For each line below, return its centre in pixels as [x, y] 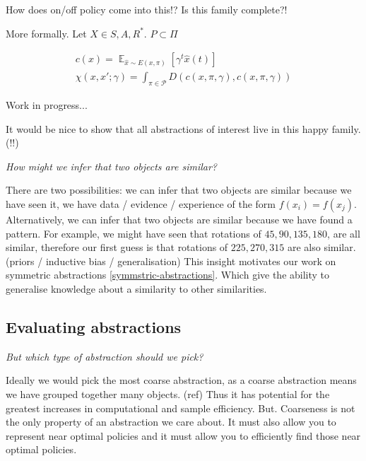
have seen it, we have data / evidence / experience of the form [141, 204]
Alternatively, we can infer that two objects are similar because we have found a [179, 220]
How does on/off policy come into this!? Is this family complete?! [147, 9]
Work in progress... [47, 105]
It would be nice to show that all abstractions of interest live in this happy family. [183, 128]
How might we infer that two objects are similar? [111, 166]
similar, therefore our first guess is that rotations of [117, 247]
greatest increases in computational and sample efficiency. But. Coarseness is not [181, 408]
